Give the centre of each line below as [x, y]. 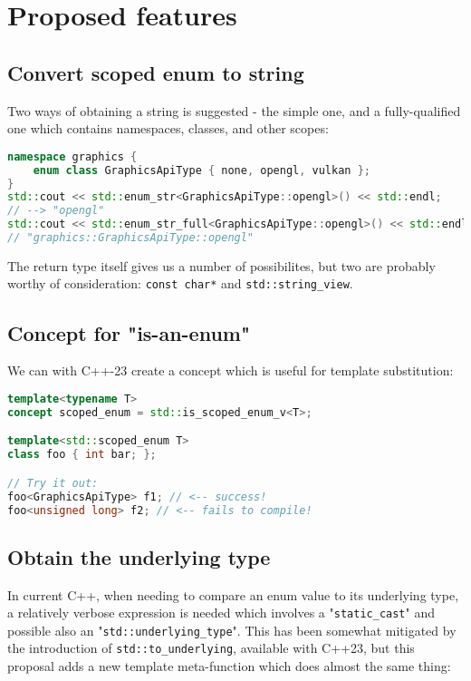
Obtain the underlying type [139, 556]
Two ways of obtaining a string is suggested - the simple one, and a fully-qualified [234, 110]
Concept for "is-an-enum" [129, 332]
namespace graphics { [72, 156]
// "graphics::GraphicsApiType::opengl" [131, 238]
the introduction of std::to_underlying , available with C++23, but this [211, 648]
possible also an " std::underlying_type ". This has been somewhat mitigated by [232, 630]
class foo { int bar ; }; [82, 455]
